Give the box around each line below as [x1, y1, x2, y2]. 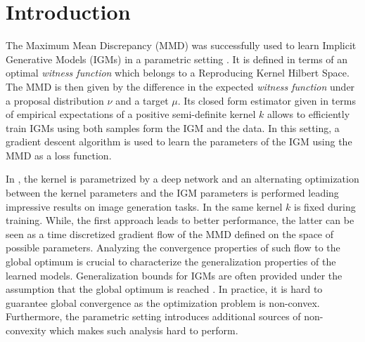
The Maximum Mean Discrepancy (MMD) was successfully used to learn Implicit [6, 38, 357, 53]
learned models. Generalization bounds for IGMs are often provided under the [6, 268, 342, 282]
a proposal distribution [6, 93, 104, 107]
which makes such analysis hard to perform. [49, 323, 238, 337]
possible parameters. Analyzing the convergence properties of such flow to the [6, 240, 340, 255]
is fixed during [294, 199, 356, 213]
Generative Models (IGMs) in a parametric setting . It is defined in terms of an [6, 51, 348, 66]
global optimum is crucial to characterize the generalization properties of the [6, 254, 336, 269]
